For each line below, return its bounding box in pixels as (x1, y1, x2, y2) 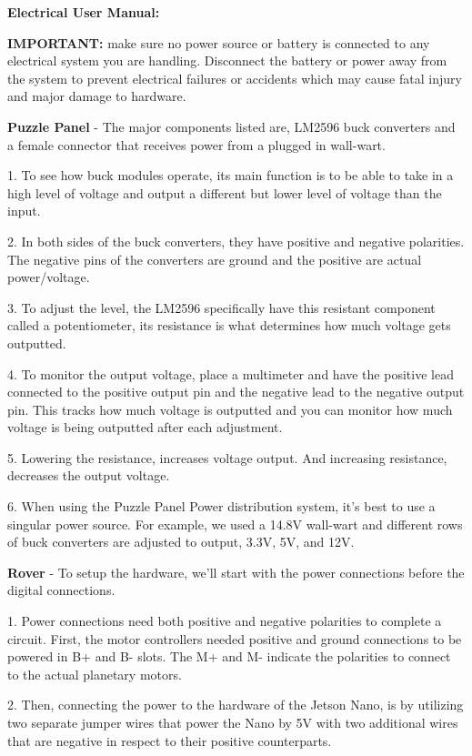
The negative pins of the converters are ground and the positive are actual (7, 249, 422, 268)
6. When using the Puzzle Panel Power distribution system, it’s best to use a (7, 497, 436, 516)
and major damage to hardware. (7, 86, 186, 106)
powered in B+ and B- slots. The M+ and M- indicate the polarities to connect (7, 647, 451, 666)
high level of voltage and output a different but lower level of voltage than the (7, 183, 442, 202)
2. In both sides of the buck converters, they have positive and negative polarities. (7, 231, 465, 250)
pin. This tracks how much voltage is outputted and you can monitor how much (7, 399, 453, 418)
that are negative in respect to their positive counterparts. (7, 731, 332, 750)
